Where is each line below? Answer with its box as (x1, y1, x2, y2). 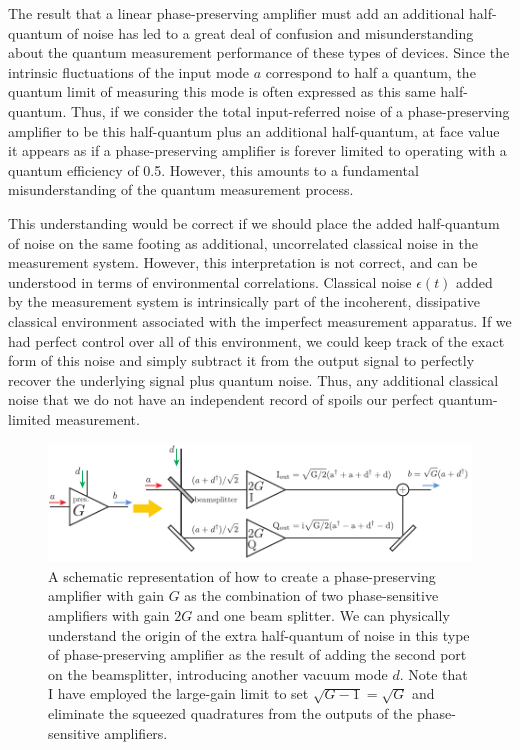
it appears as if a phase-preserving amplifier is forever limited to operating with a (8, 140, 507, 161)
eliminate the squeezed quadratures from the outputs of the (48, 702, 413, 723)
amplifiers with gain (48, 604, 170, 625)
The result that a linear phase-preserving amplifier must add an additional (8, 3, 465, 23)
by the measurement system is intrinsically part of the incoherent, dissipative (8, 291, 481, 312)
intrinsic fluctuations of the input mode (8, 61, 249, 82)
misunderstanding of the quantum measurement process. (8, 179, 354, 200)
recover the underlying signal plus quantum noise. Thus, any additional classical (8, 369, 499, 390)
